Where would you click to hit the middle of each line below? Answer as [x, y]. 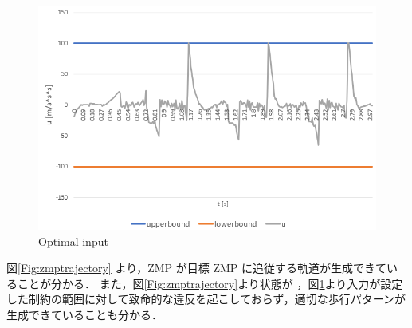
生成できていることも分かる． [84, 314]
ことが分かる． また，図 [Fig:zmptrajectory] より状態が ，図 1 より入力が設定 [210, 283]
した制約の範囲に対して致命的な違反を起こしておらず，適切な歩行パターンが [206, 299]
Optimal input [73, 241]
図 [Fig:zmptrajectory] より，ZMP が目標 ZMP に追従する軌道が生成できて [196, 268]
